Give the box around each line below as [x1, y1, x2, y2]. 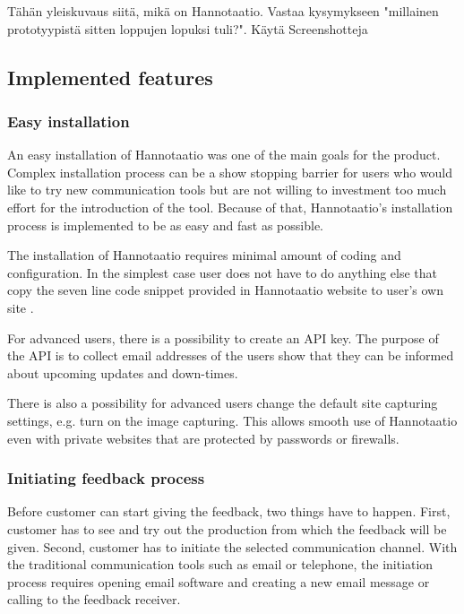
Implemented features [7, 63, 213, 91]
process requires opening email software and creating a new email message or [7, 572, 430, 591]
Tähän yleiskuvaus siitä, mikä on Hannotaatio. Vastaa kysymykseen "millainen [7, 2, 439, 20]
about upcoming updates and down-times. [7, 363, 238, 382]
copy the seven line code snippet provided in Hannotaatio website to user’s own [7, 281, 443, 299]
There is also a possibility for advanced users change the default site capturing [7, 393, 438, 412]
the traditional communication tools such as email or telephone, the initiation [7, 555, 434, 574]
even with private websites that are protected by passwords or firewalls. [7, 428, 400, 447]
